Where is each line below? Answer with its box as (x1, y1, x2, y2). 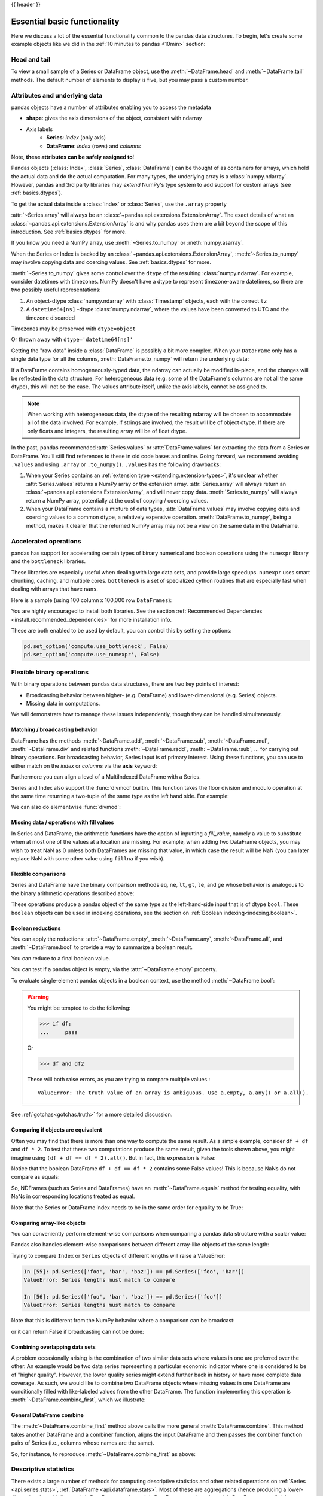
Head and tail (11, 56, 51, 64)
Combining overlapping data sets (11, 1343, 96, 1351)
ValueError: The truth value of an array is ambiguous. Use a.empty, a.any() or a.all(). (38, 1090, 309, 1096)
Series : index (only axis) (46, 134, 106, 141)
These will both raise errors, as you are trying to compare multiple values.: (27, 1075, 211, 1083)
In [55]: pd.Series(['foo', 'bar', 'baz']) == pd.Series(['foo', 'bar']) (23, 1268, 245, 1275)
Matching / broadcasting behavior (11, 726, 98, 733)
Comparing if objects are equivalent (11, 1126, 103, 1133)
